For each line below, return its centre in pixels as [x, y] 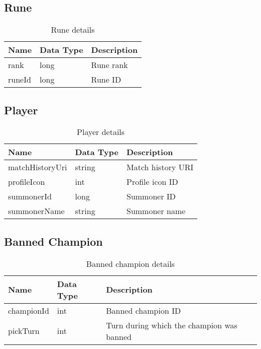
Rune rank [109, 65]
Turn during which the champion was [172, 325]
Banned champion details [130, 263]
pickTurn [24, 331]
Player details [101, 132]
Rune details [73, 30]
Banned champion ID [144, 310]
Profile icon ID [152, 182]
